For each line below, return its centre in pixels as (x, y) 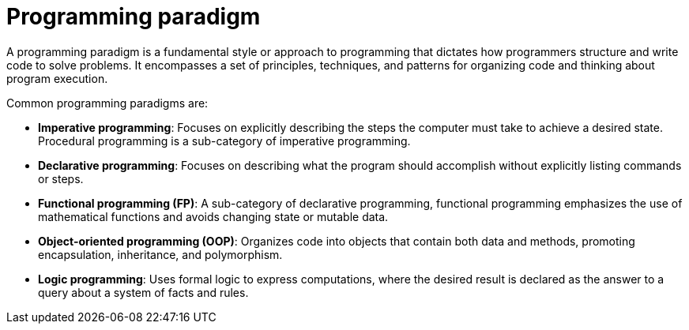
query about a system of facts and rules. (143, 292)
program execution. (57, 78)
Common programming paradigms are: (107, 103)
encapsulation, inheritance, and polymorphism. (160, 254)
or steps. (61, 178)
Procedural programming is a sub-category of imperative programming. (224, 141)
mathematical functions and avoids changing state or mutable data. (213, 216)
